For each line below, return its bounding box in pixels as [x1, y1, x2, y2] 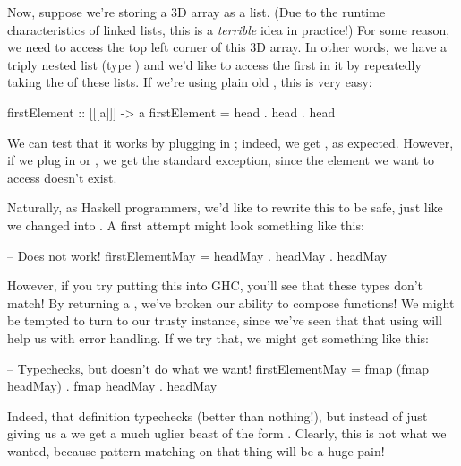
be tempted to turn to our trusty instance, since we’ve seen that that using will [7, 311, 442, 330]
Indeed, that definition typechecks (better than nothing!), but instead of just [7, 406, 428, 425]
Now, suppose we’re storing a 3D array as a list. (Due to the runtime [7, 3, 386, 21]
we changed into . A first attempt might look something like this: [7, 215, 364, 234]
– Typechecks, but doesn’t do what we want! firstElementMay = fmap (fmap [7, 358, 430, 377]
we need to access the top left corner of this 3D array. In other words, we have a [7, 38, 448, 56]
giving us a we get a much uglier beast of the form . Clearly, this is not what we [7, 424, 447, 443]
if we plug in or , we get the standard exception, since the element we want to [7, 151, 434, 169]
